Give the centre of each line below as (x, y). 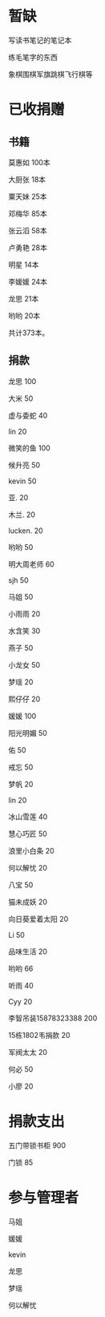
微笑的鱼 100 (29, 448)
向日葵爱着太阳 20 (38, 919)
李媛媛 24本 (28, 281)
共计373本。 (29, 333)
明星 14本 (24, 265)
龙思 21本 (24, 298)
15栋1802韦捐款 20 (39, 1035)
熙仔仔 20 (24, 699)
